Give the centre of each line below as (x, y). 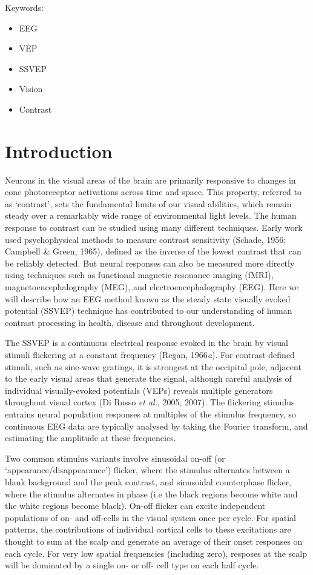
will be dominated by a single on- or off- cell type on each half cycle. (132, 565)
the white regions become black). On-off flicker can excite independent (135, 506)
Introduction (59, 151)
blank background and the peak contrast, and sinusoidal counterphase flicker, (148, 481)
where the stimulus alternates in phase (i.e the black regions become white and (151, 494)
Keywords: (24, 7)
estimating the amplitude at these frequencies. (91, 438)
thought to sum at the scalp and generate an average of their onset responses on (154, 541)
